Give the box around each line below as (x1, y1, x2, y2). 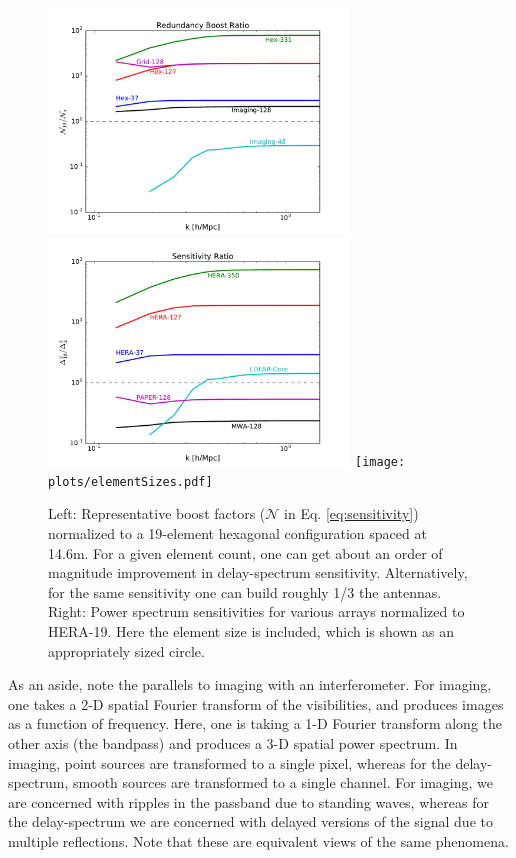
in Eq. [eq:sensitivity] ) (284, 503, 419, 524)
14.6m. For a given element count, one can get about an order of (48, 542, 443, 563)
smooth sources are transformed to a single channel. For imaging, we (73, 772, 494, 793)
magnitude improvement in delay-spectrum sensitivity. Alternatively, (48, 562, 468, 583)
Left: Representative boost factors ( (48, 503, 266, 524)
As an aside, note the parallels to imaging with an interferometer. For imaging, (8, 674, 492, 695)
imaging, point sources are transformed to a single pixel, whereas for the (8, 752, 451, 773)
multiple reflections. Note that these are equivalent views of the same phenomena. (8, 830, 509, 851)
